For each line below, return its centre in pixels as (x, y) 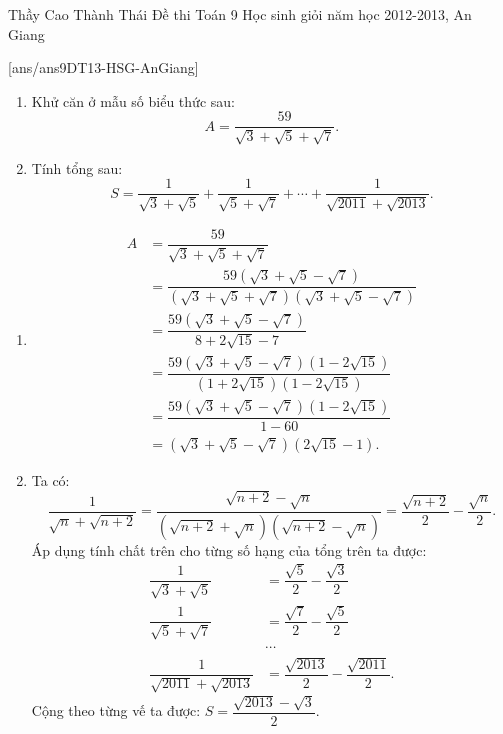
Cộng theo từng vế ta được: (116, 710)
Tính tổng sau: (77, 167)
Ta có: (50, 479)
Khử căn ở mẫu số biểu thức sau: (133, 100)
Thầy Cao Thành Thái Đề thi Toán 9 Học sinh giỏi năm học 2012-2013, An (240, 14)
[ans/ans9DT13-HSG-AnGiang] (103, 67)
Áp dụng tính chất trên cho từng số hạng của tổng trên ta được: (229, 549)
